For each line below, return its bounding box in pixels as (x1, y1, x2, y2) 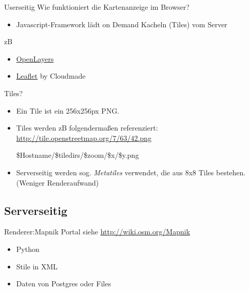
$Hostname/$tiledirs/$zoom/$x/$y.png (16, 150, 139, 160)
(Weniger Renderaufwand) (16, 177, 99, 188)
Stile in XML (16, 261, 58, 271)
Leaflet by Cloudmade (16, 70, 86, 81)
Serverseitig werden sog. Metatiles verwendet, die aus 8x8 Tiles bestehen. (16, 167, 246, 177)
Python (16, 243, 40, 254)
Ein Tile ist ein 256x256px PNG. (16, 105, 120, 116)
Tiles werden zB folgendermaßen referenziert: (16, 122, 158, 133)
